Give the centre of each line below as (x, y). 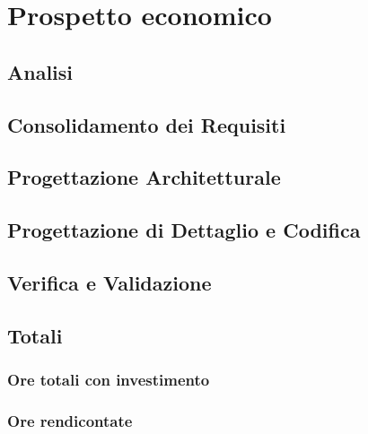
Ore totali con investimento (109, 379)
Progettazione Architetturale (144, 177)
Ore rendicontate (70, 420)
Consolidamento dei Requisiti (147, 124)
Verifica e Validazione (110, 282)
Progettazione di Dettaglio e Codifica (184, 230)
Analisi (40, 71)
